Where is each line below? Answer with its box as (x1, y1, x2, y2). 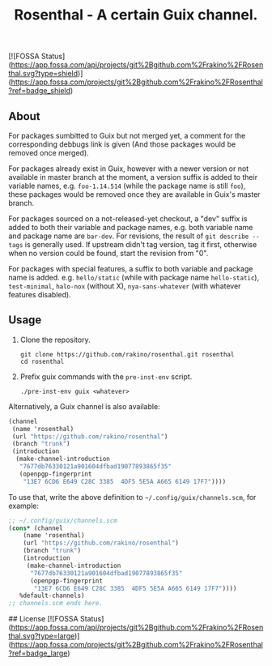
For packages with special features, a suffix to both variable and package (8, 264, 253, 273)
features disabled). (8, 290, 71, 299)
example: (8, 501, 39, 510)
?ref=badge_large (8, 648, 68, 658)
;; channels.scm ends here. (8, 600, 104, 608)
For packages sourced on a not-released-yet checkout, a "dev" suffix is (8, 214, 248, 224)
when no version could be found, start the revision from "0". (8, 249, 209, 258)
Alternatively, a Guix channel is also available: (8, 401, 160, 411)
